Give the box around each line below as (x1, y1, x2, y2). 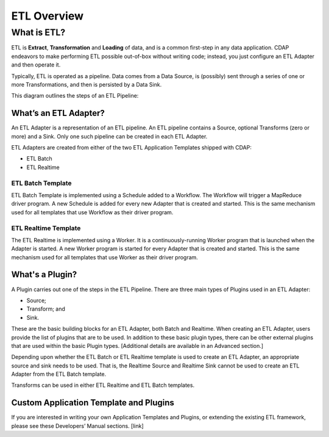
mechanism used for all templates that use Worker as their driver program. (11, 253, 198, 261)
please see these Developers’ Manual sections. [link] (11, 422, 144, 430)
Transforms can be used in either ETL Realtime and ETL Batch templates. (11, 381, 195, 389)
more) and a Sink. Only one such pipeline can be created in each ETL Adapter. (11, 132, 208, 140)
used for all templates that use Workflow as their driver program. (11, 208, 174, 216)
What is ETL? (11, 27, 66, 38)
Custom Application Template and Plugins (11, 397, 175, 408)
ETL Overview (11, 9, 84, 23)
